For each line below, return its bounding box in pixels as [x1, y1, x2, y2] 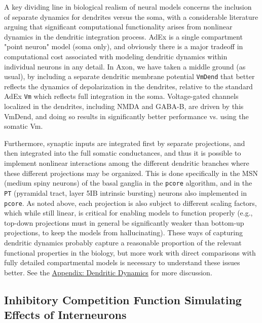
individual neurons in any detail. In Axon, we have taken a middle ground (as [4, 61, 246, 71]
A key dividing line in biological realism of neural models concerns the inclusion [4, 2, 252, 12]
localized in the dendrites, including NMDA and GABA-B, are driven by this [4, 101, 244, 112]
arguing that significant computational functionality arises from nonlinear [4, 21, 233, 32]
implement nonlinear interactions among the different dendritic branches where [4, 158, 249, 168]
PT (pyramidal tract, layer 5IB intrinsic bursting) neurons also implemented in [4, 187, 247, 198]
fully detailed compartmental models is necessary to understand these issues [4, 257, 240, 268]
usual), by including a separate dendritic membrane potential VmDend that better [4, 71, 255, 82]
